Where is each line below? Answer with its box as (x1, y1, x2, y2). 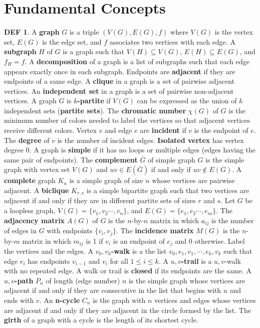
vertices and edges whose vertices (154, 295, 256, 305)
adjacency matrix (4, 215, 65, 225)
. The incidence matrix (116, 225, 194, 236)
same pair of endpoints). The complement (4, 154, 138, 165)
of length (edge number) (46, 275, 120, 285)
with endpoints (47, 225, 93, 236)
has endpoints (28, 255, 70, 266)
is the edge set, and (42, 36, 102, 47)
